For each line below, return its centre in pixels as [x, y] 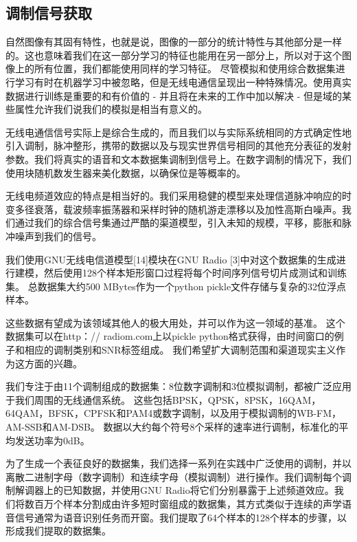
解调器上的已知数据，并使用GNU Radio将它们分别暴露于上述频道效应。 [174, 490]
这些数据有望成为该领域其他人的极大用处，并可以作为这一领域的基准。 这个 [175, 322]
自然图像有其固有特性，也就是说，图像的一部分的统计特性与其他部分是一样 [174, 42]
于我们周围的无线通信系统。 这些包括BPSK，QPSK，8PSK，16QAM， [163, 399]
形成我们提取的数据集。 [58, 531]
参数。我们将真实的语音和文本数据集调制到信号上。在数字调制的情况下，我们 [178, 159]
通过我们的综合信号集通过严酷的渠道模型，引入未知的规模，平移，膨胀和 [178, 223]
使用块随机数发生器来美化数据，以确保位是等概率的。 [126, 172]
